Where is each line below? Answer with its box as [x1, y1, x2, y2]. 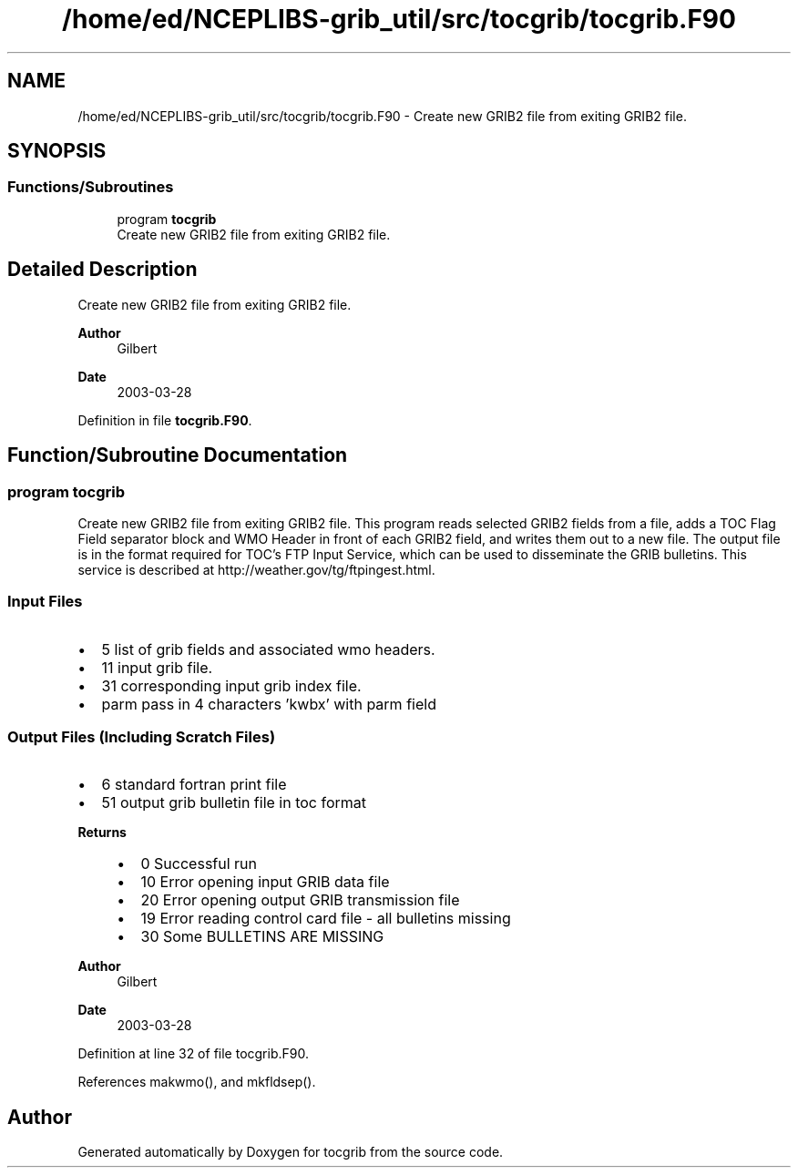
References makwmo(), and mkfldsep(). [77, 1074, 316, 1090]
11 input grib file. [101, 658, 213, 677]
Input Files [7, 592, 83, 611]
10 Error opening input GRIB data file [140, 873, 390, 892]
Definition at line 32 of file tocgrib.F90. [77, 1046, 309, 1062]
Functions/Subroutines [7, 178, 174, 197]
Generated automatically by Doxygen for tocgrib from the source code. [77, 1144, 504, 1160]
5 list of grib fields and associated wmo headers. [101, 639, 435, 659]
